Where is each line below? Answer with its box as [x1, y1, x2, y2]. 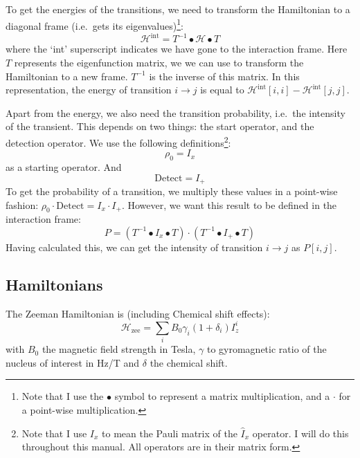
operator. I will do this [252, 425, 349, 440]
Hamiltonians [6, 273, 103, 295]
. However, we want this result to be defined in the [121, 197, 337, 212]
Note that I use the [21, 389, 104, 403]
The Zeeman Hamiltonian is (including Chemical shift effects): [6, 306, 270, 320]
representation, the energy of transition [6, 82, 172, 97]
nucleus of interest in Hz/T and [6, 355, 140, 369]
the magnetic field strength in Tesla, [42, 342, 196, 356]
